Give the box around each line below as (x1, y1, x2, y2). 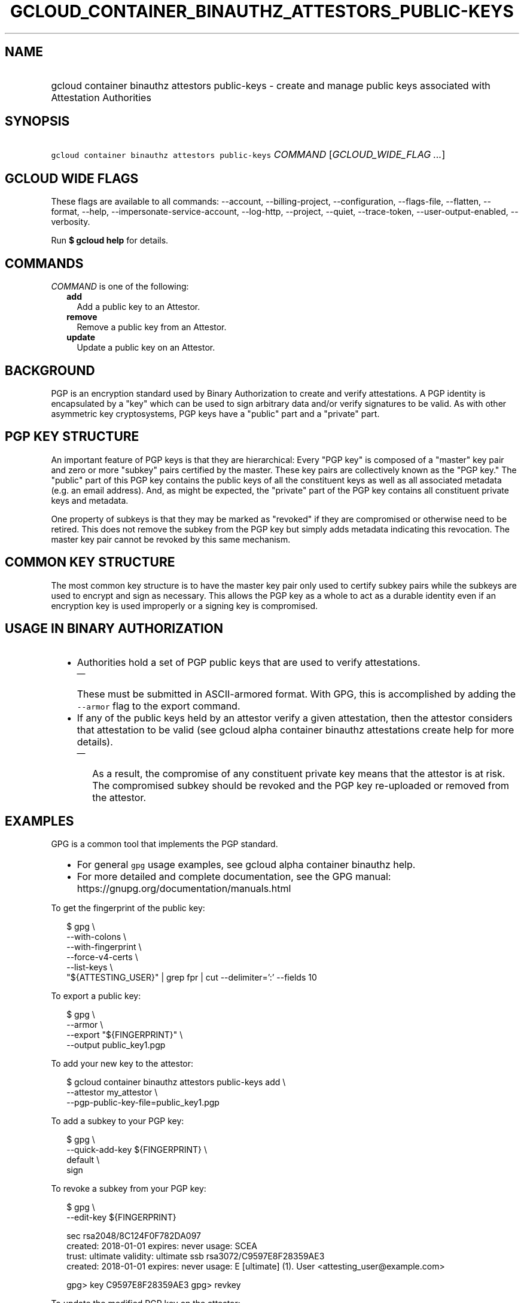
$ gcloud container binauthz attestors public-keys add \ (66, 1077, 286, 1088)
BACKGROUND (5, 363, 95, 378)
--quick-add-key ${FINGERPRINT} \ (66, 1144, 207, 1155)
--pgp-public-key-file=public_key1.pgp (66, 1097, 220, 1108)
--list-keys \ (66, 962, 113, 973)
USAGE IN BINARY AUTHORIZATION (5, 621, 224, 637)
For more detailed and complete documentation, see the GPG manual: (77, 870, 391, 883)
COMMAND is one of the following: (51, 281, 189, 292)
